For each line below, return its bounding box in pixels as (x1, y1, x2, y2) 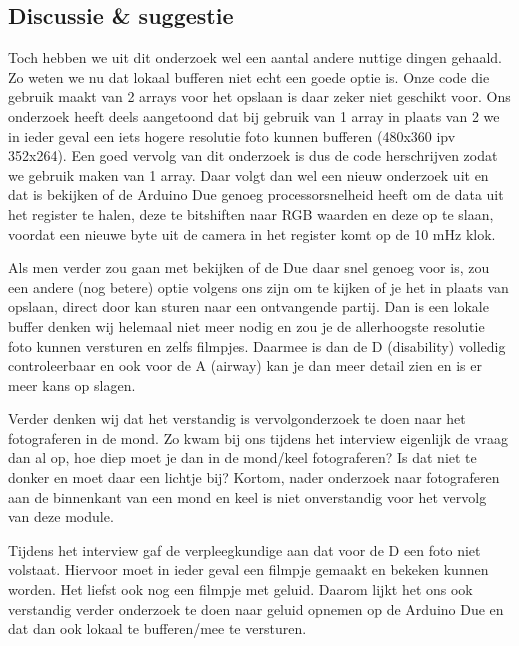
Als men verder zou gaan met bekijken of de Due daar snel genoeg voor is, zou (8, 257, 490, 278)
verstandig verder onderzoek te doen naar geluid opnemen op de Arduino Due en (8, 598, 504, 619)
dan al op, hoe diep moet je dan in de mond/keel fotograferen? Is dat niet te (8, 447, 477, 468)
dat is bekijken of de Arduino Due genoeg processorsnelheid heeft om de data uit (8, 184, 504, 205)
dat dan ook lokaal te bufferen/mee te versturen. (8, 618, 307, 639)
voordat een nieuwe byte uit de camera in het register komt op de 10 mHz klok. (8, 223, 496, 244)
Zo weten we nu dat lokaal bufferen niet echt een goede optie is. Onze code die (8, 66, 490, 87)
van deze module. (8, 506, 114, 527)
